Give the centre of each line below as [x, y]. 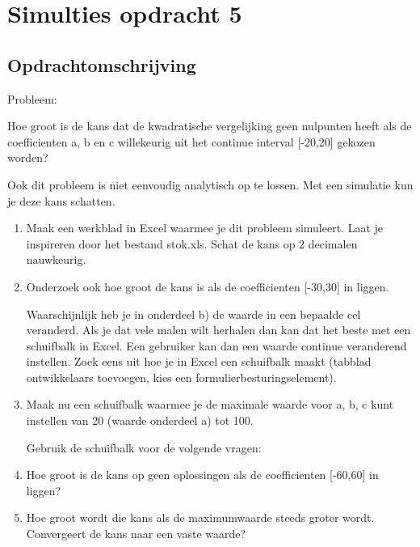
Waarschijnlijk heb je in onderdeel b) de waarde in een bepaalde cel [193, 314]
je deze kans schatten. [61, 200]
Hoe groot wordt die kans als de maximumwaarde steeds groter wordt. [200, 517]
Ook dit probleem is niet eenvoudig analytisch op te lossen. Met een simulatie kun [210, 184]
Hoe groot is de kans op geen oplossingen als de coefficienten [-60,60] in [202, 475]
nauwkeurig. [56, 259]
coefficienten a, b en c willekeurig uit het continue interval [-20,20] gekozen [191, 141]
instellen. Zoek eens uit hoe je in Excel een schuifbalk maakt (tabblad [199, 361]
